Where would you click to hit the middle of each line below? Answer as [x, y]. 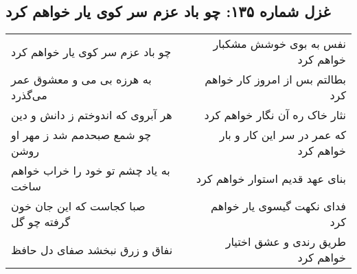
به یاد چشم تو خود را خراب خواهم [91, 171]
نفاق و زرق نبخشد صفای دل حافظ [92, 249]
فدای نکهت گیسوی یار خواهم [278, 206]
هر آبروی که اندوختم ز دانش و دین [92, 115]
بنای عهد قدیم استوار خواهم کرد [271, 178]
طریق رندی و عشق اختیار [286, 242]
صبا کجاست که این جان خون [78, 206]
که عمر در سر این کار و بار [283, 135]
